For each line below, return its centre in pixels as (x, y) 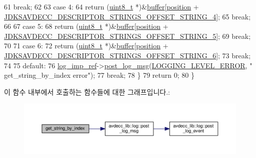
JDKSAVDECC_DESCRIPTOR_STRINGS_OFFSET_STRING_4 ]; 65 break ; (127, 16)
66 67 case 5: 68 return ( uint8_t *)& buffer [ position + (86, 26)
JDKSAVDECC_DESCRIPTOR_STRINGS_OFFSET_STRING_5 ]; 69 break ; (127, 36)
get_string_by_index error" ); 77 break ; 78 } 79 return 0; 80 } (99, 75)
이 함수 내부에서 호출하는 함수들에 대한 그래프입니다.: (87, 91)
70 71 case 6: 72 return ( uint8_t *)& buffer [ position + (86, 46)
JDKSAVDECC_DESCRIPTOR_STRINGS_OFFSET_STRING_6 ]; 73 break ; (127, 55)
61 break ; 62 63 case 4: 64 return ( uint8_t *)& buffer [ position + (101, 6)
